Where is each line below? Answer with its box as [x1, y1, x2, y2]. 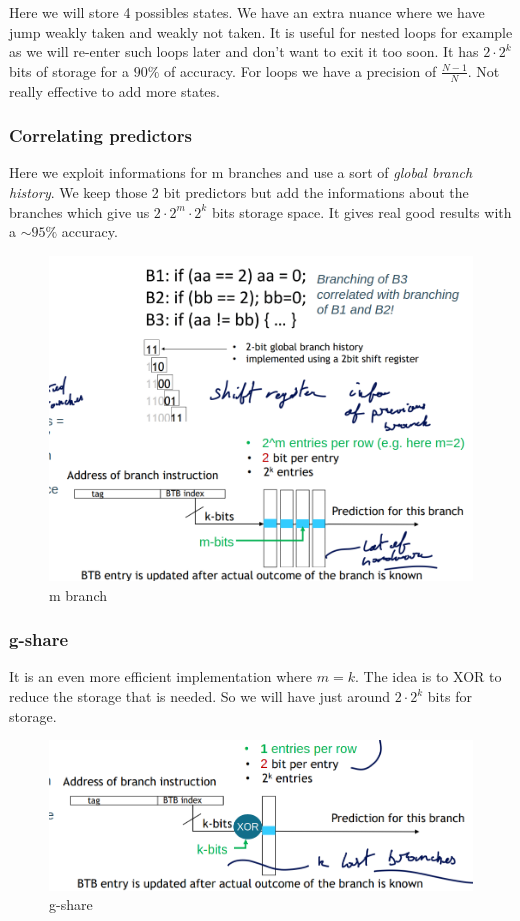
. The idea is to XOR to [354, 666, 502, 687]
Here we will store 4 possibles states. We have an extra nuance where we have [9, 2, 485, 22]
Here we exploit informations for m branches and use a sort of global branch [9, 162, 473, 183]
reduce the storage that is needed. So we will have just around [9, 686, 391, 707]
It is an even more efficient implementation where [9, 666, 313, 687]
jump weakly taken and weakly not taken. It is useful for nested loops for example [9, 21, 513, 42]
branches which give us [9, 201, 150, 222]
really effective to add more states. [9, 80, 220, 101]
